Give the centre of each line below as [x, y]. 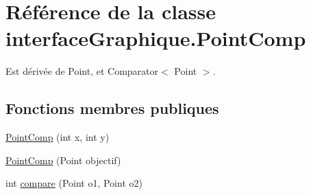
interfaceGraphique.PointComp [156, 38]
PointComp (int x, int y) [58, 137]
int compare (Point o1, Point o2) [74, 183]
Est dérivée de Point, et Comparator [82, 71]
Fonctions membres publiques [112, 108]
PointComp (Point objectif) [63, 160]
